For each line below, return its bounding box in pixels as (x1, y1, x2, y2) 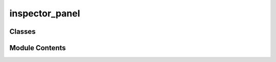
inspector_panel (9, 8, 80, 19)
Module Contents (9, 44, 66, 52)
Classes (9, 27, 36, 36)
